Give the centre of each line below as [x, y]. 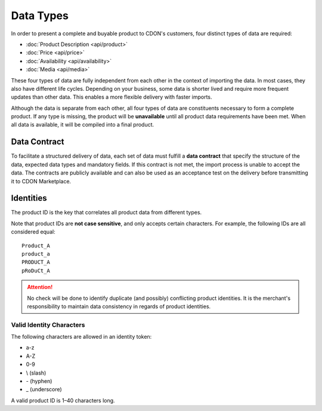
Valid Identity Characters [48, 324]
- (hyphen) [39, 381]
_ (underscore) [44, 389]
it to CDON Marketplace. [41, 181]
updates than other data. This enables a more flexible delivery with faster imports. [112, 97]
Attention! [40, 287]
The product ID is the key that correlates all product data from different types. [106, 213]
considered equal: [33, 232]
